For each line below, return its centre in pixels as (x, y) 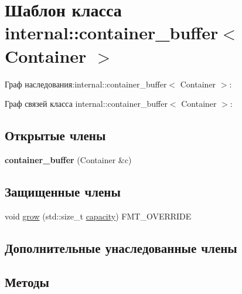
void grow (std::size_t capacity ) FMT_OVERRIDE (98, 216)
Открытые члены (55, 135)
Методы (27, 282)
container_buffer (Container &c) (68, 159)
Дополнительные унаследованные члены (121, 247)
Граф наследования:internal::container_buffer (86, 84)
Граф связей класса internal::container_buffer (86, 104)
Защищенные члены (63, 191)
